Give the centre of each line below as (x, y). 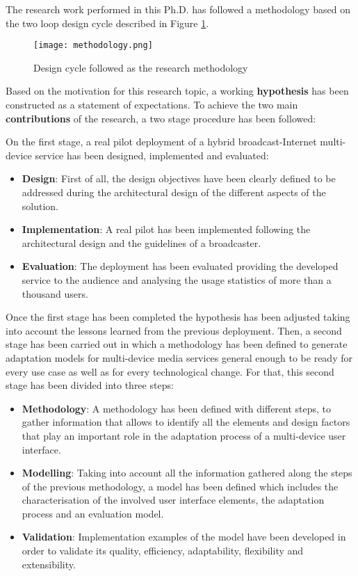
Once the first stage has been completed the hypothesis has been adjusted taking (178, 317)
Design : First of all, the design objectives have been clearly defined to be (179, 178)
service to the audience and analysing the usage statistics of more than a (177, 279)
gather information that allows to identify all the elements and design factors (186, 422)
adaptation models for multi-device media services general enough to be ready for (179, 357)
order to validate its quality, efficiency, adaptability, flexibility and (163, 551)
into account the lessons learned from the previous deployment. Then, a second (174, 330)
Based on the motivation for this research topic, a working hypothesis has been (177, 91)
